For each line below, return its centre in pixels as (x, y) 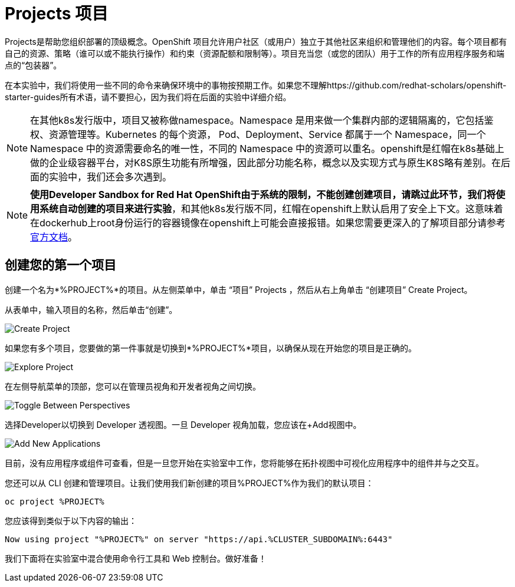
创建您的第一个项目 (60, 265)
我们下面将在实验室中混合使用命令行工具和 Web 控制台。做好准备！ (136, 558)
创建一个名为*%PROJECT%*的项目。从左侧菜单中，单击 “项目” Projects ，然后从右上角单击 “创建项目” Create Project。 (239, 289)
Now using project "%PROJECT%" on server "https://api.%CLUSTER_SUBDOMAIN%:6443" (199, 539)
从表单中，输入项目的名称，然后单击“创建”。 (91, 309)
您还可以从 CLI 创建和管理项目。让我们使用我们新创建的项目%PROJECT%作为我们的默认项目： (189, 483)
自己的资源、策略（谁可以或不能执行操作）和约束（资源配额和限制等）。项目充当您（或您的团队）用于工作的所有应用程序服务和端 (255, 53)
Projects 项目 (57, 14)
